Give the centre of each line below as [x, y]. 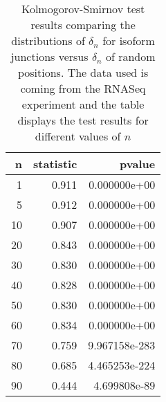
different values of [78, 136]
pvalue [138, 164]
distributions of [48, 40]
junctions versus [49, 56]
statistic [55, 164]
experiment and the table [83, 104]
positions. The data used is [83, 72]
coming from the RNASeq [83, 88]
